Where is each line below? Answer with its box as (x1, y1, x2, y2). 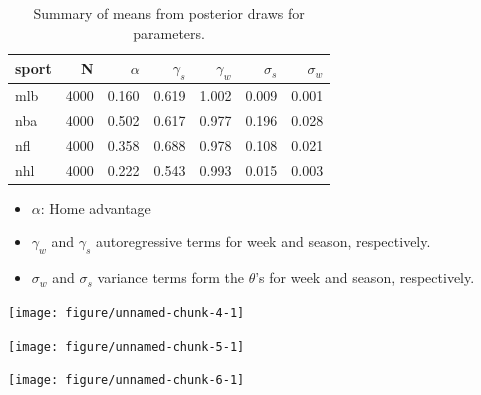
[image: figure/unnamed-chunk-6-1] (8, 373, 245, 388)
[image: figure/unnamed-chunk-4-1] (8, 305, 245, 320)
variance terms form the (97, 267, 244, 288)
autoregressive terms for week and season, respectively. (96, 231, 431, 252)
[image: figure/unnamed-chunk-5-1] (8, 339, 245, 354)
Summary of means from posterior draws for (33, 3, 305, 23)
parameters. (133, 22, 205, 43)
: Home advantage (40, 197, 151, 218)
